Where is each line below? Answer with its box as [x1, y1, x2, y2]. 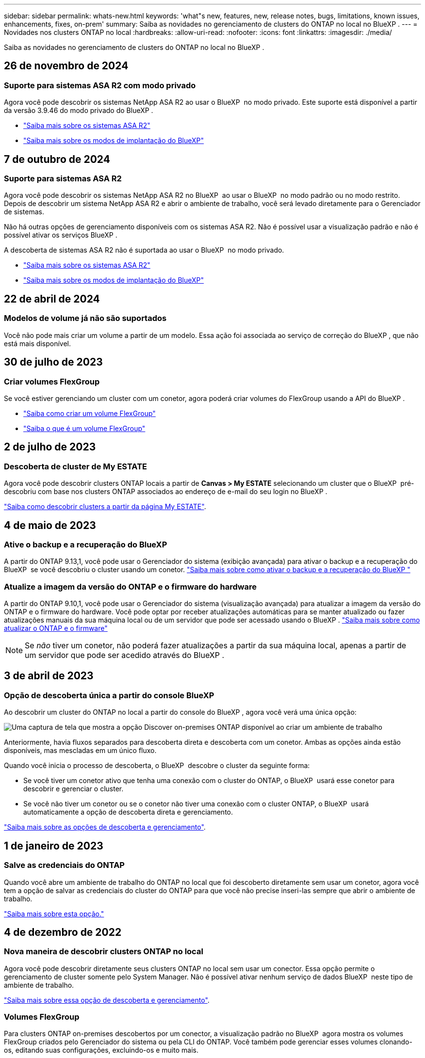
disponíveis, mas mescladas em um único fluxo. [4, 746, 157, 755]
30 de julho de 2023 [4, 356, 103, 369]
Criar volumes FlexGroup [4, 376, 100, 386]
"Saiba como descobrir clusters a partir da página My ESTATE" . [4, 502, 206, 511]
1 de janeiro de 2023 [4, 839, 103, 852]
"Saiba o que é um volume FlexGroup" [23, 424, 146, 433]
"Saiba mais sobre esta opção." [4, 909, 104, 918]
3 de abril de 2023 [4, 670, 94, 682]
